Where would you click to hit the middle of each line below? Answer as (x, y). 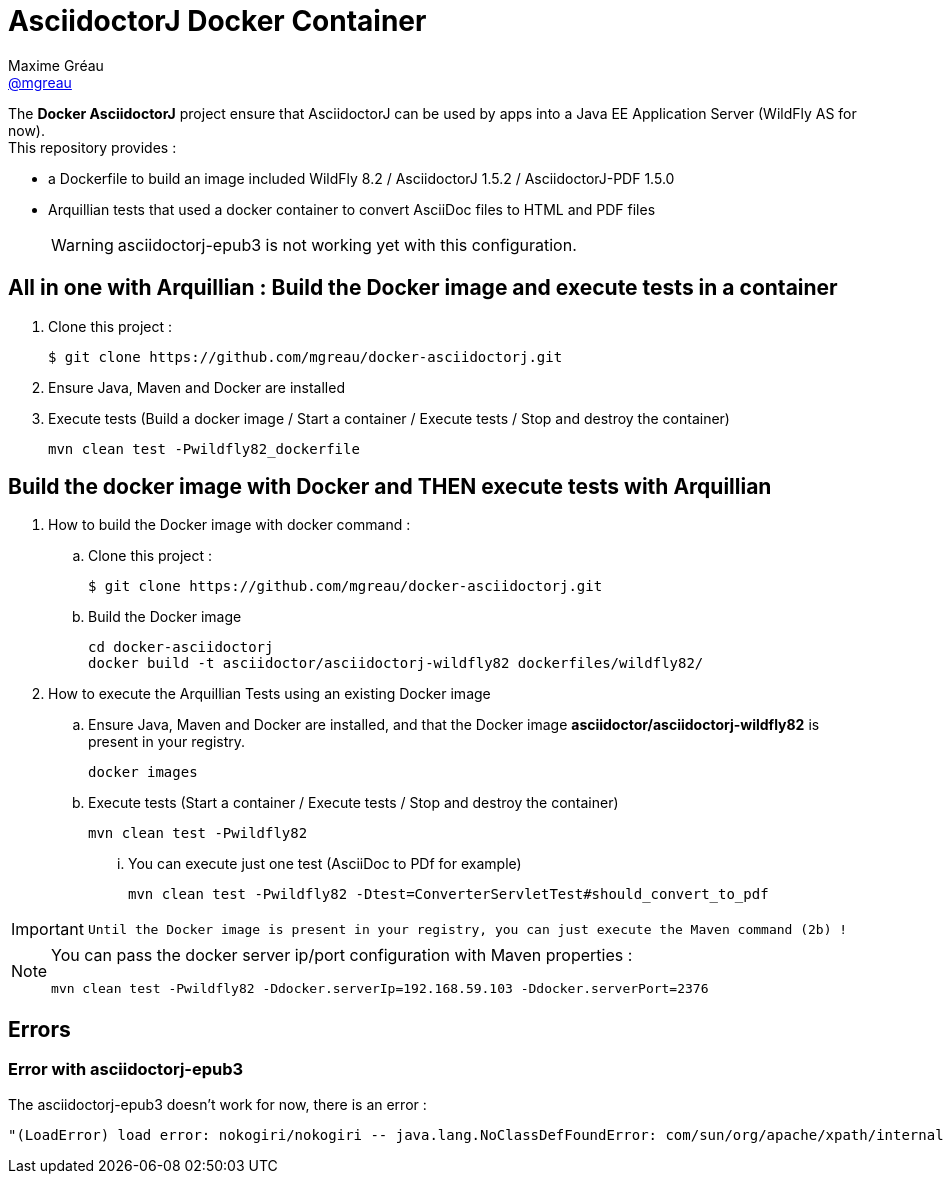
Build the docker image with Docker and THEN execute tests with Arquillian (390, 487)
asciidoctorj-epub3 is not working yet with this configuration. (347, 244)
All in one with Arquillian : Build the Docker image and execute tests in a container (423, 288)
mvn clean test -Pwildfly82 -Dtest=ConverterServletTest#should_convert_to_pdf (448, 894)
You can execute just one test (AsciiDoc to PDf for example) (325, 864)
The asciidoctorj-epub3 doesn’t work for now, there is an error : (217, 1104)
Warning (82, 244)
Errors (39, 1029)
